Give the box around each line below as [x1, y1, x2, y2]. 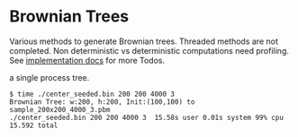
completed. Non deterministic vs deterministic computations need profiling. [9, 45, 290, 56]
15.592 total [9, 121, 59, 130]
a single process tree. [9, 72, 90, 82]
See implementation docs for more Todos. [9, 55, 166, 65]
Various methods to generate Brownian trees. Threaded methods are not [9, 36, 279, 47]
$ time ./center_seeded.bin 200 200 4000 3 [9, 90, 176, 98]
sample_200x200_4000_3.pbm [9, 105, 111, 114]
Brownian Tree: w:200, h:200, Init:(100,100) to [9, 97, 195, 107]
